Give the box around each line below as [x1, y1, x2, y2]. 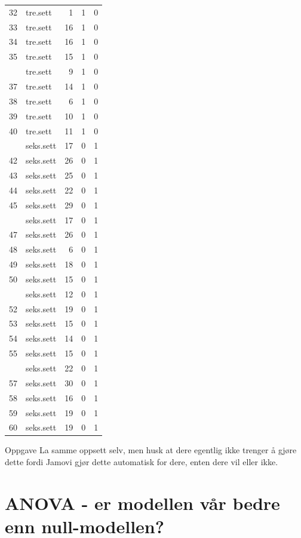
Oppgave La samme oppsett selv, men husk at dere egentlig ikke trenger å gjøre [5, 444, 297, 456]
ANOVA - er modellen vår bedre [5, 490, 280, 515]
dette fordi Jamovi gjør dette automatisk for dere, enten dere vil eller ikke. [5, 456, 278, 468]
